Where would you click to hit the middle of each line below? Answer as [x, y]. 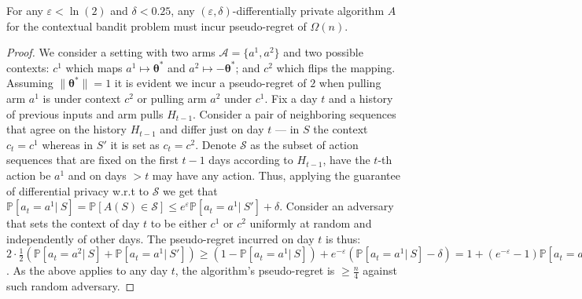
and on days [97, 175]
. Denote [216, 144]
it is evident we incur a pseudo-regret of [210, 83]
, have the [346, 160]
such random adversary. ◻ [71, 286]
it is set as [135, 144]
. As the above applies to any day [87, 270]
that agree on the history [66, 129]
